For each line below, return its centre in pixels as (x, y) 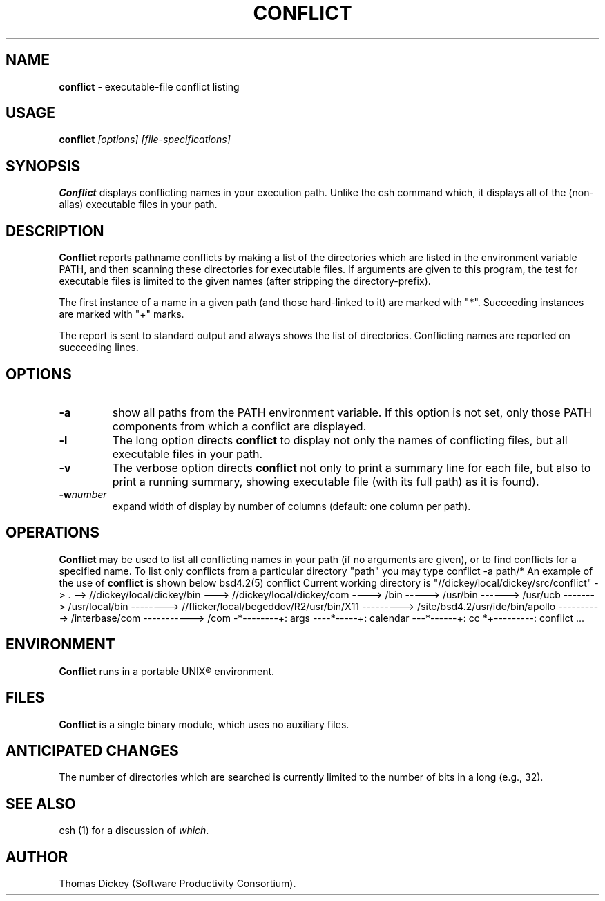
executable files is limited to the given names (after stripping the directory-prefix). (245, 281)
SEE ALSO (41, 804)
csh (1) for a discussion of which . (134, 831)
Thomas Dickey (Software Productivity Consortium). (177, 884)
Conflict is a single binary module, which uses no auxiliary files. (204, 724)
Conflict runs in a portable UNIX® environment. (167, 671)
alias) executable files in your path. (138, 205)
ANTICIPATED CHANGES (92, 750)
